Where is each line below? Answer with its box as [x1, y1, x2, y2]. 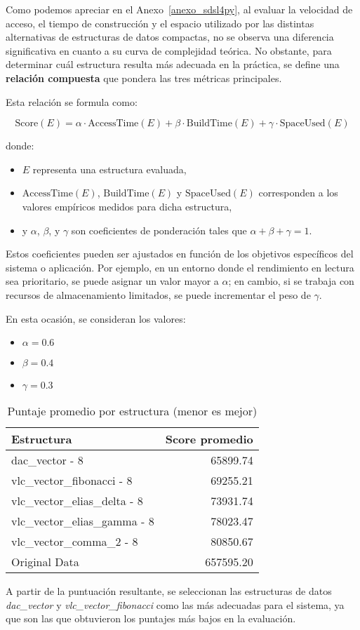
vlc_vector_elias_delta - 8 [11, 492, 143, 509]
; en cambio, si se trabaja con [228, 274, 354, 288]
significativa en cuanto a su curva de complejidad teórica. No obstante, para [6, 43, 332, 58]
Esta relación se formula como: [6, 94, 138, 109]
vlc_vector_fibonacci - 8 [11, 472, 133, 489]
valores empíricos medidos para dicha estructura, [22, 199, 232, 213]
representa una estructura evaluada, [32, 161, 187, 176]
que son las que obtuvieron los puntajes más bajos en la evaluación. [6, 611, 296, 626]
